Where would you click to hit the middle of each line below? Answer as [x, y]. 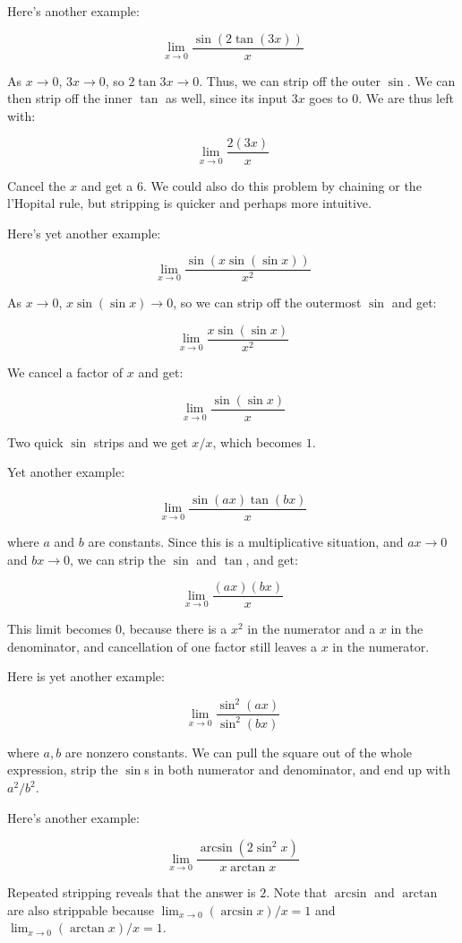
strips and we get [141, 441]
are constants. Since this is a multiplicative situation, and [246, 541]
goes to [329, 98]
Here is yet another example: [86, 676]
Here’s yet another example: [84, 233]
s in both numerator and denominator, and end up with [297, 770]
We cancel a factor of [65, 372]
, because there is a [175, 629]
